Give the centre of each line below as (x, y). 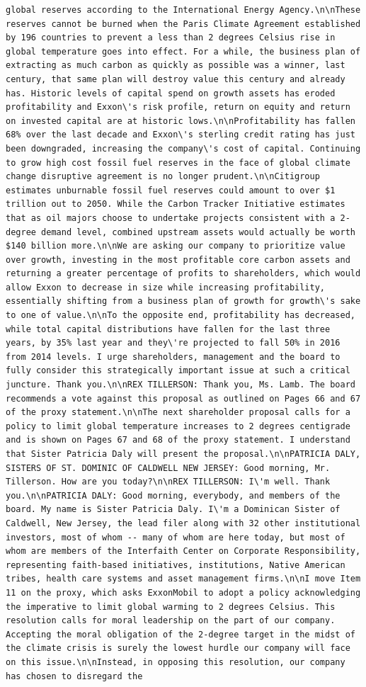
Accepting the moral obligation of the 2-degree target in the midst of (181, 634)
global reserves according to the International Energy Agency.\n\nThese (183, 10)
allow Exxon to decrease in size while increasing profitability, (166, 287)
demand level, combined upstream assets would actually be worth (198, 232)
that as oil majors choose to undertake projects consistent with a (171, 218)
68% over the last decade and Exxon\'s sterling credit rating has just (181, 135)
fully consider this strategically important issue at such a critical (178, 371)
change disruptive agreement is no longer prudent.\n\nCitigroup (163, 177)
